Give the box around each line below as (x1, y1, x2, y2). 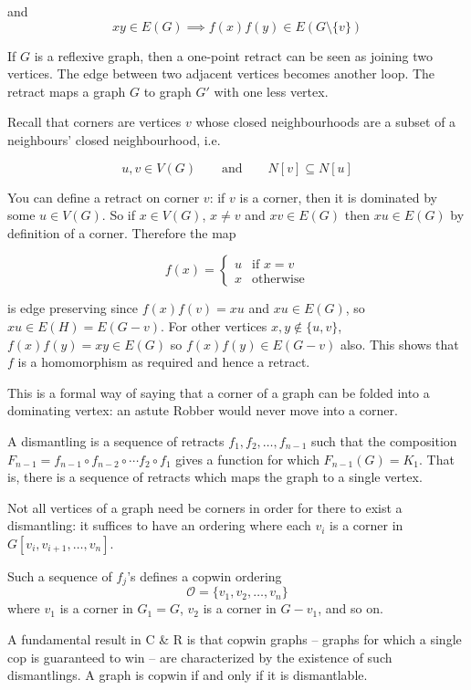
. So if (101, 205, 136, 225)
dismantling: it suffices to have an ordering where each (7, 516, 311, 535)
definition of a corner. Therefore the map (7, 223, 236, 242)
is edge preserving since (7, 298, 139, 318)
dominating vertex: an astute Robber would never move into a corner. (7, 401, 398, 420)
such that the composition (310, 431, 457, 450)
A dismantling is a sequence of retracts (7, 431, 225, 450)
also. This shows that (340, 334, 459, 353)
